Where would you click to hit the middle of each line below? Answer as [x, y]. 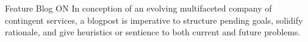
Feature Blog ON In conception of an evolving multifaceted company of [138, 8]
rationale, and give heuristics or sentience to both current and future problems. [153, 32]
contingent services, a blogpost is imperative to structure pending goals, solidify [154, 20]
